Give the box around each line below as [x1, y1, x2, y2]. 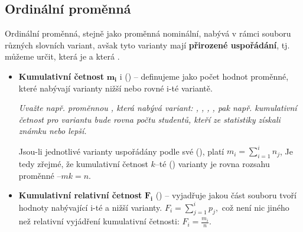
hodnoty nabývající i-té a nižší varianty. [18, 201, 162, 213]
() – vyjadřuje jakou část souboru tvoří [155, 189, 297, 201]
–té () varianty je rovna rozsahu [155, 158, 270, 170]
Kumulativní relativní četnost [18, 189, 142, 201]
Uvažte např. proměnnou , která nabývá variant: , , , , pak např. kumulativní [18, 102, 297, 114]
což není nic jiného [221, 201, 289, 213]
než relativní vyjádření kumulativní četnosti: [18, 215, 180, 227]
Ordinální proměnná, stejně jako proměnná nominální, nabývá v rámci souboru [5, 27, 291, 40]
